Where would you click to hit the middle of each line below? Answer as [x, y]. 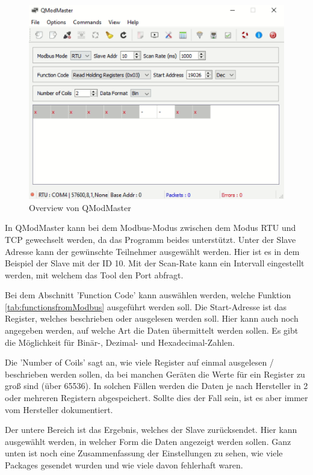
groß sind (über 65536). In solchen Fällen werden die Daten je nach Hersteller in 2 [156, 386]
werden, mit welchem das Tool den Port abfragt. [94, 274]
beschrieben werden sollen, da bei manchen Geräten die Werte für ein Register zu [155, 374]
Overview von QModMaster [80, 207]
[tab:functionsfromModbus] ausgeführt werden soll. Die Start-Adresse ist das [146, 306]
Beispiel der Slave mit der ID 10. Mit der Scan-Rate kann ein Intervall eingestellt [155, 263]
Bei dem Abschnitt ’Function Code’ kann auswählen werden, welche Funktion [148, 295]
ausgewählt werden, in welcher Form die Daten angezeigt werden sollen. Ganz [148, 441]
